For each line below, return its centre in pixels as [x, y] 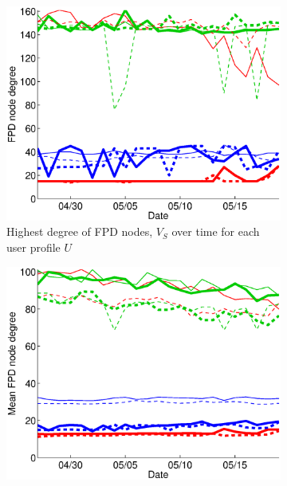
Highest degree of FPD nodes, [80, 231]
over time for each [216, 231]
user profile [33, 247]
